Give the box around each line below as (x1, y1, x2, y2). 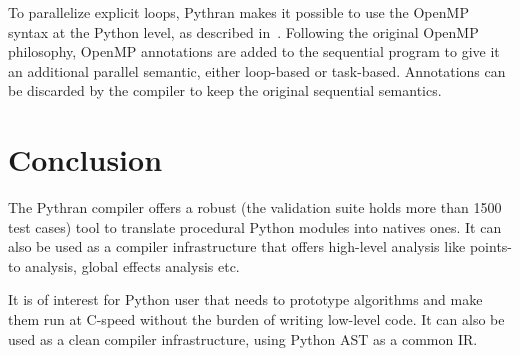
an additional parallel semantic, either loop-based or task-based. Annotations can (8, 60, 506, 81)
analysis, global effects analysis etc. (25, 255, 240, 276)
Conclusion (8, 139, 163, 180)
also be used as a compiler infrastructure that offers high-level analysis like (8, 236, 466, 257)
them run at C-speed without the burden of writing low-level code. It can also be (8, 309, 505, 330)
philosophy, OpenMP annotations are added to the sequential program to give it (8, 41, 500, 62)
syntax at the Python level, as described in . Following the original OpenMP (8, 21, 479, 42)
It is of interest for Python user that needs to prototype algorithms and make (8, 289, 483, 310)
